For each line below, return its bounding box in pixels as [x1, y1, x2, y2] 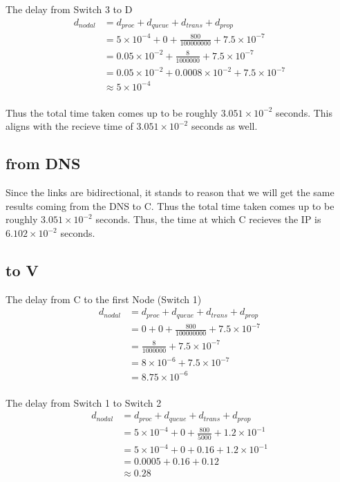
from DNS [6, 153, 81, 174]
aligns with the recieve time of [6, 119, 133, 133]
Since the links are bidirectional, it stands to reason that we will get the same [6, 185, 334, 200]
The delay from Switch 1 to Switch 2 [6, 395, 162, 409]
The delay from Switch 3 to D [6, 2, 133, 16]
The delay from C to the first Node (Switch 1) [6, 291, 202, 306]
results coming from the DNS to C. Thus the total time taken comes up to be [6, 198, 334, 213]
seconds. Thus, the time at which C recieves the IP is [95, 212, 321, 226]
